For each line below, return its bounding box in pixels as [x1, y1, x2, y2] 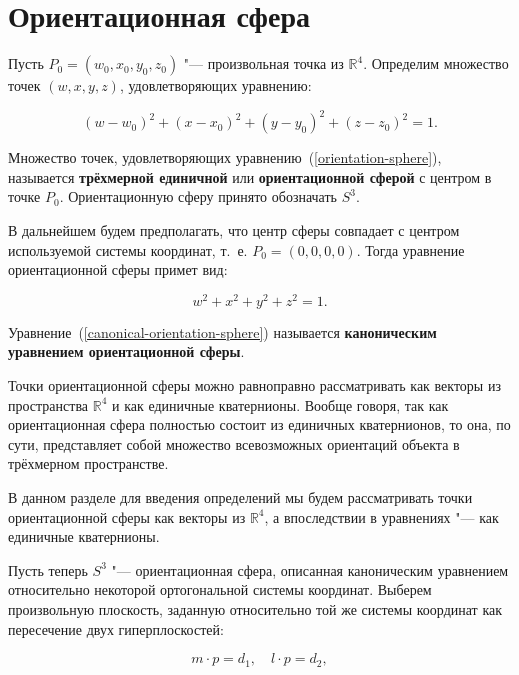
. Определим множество [363, 53, 509, 74]
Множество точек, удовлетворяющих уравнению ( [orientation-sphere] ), [8, 147, 442, 168]
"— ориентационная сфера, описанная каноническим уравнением [111, 559, 509, 580]
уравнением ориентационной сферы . [8, 341, 245, 362]
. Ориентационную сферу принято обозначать [59, 186, 337, 207]
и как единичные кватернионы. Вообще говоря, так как [111, 394, 449, 415]
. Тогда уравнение [356, 239, 465, 260]
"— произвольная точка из [183, 53, 344, 74]
